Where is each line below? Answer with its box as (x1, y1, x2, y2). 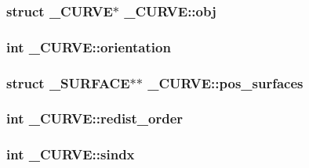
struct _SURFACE (6, 73, 130, 92)
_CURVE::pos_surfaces (147, 73, 304, 92)
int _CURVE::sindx (6, 145, 135, 164)
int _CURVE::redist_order (6, 109, 184, 128)
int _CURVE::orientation (6, 37, 171, 56)
